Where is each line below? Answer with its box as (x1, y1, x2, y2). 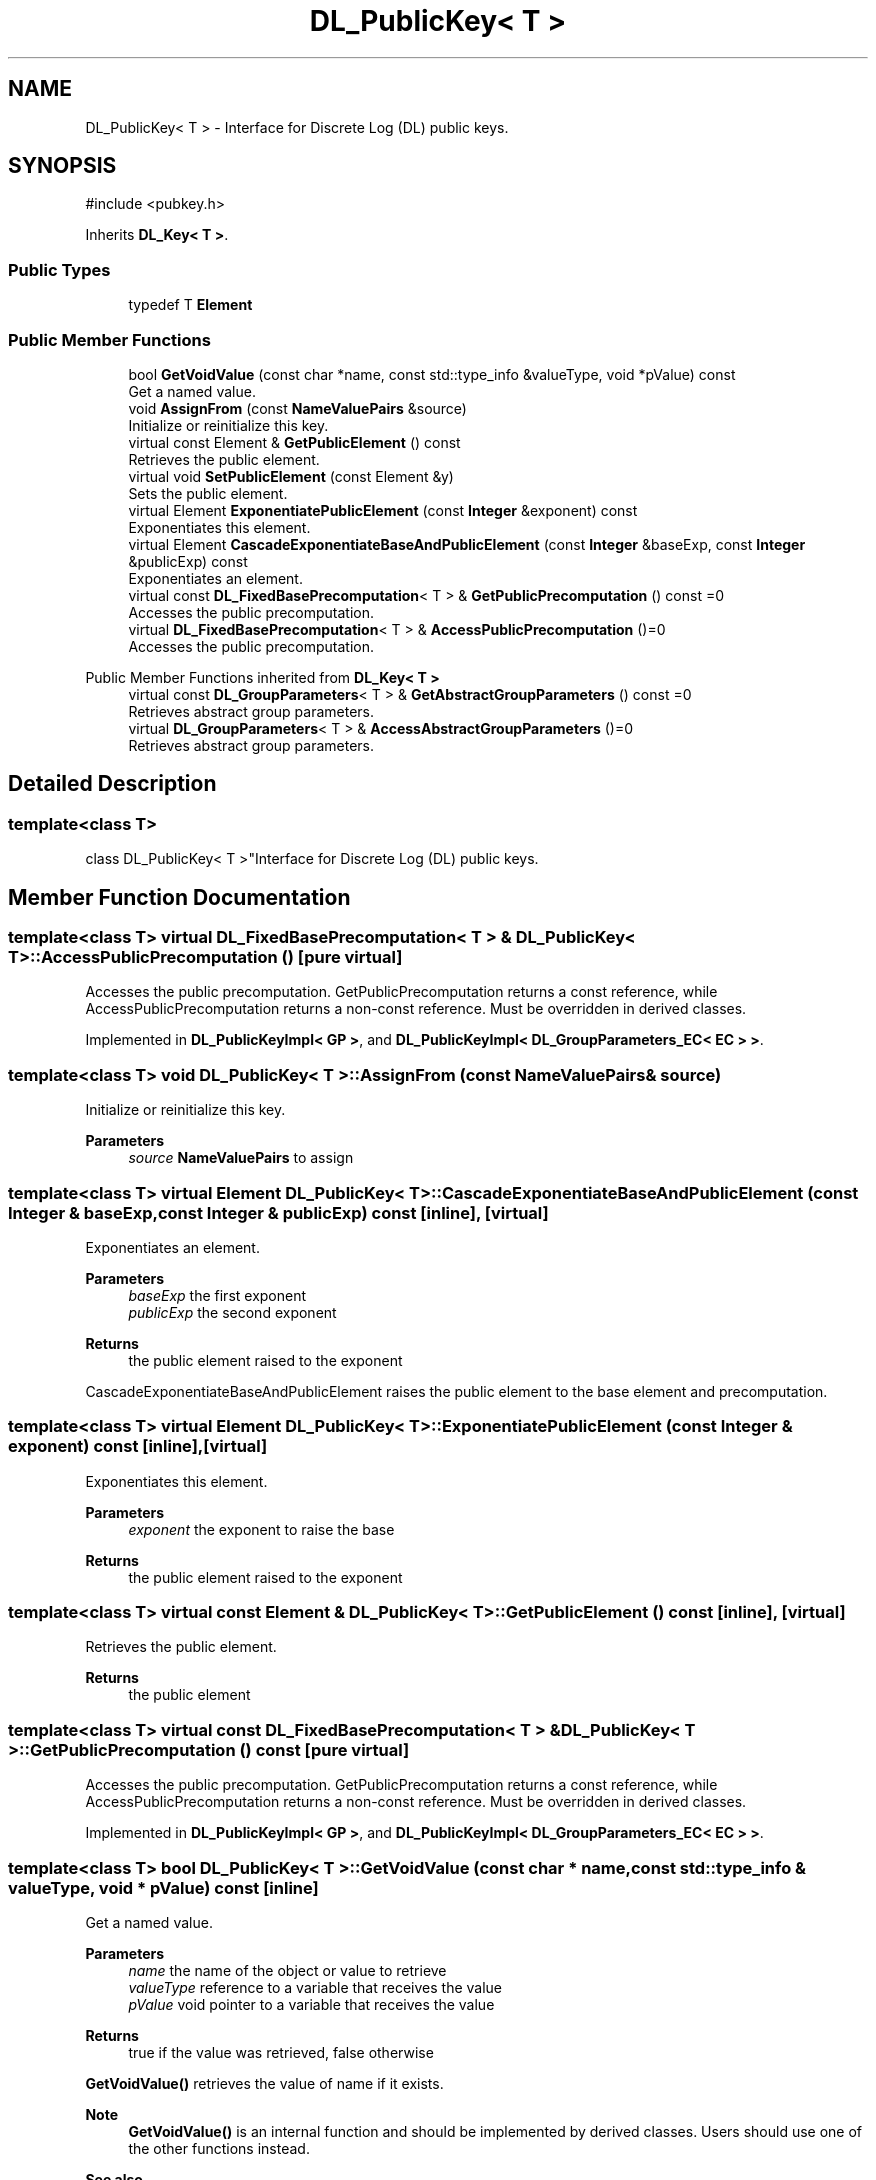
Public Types (8, 259, 111, 280)
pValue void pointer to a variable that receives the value (128, 1995, 495, 2013)
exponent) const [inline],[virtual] (8, 1436, 268, 1457)
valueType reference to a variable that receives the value (128, 1978, 503, 1996)
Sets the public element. (128, 484, 288, 502)
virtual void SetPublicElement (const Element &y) (128, 467, 454, 485)
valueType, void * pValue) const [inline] (8, 1877, 319, 1898)
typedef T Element (128, 296, 253, 314)
